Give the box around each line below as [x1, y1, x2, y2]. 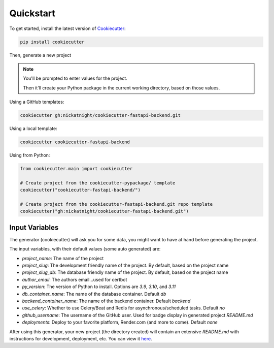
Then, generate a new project [9, 52, 72, 58]
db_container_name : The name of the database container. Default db [22, 291, 166, 297]
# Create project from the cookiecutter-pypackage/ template [20, 180, 176, 185]
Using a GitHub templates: [9, 99, 64, 105]
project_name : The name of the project [22, 255, 104, 261]
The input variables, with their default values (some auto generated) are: [9, 246, 161, 252]
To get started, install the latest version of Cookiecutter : [9, 25, 126, 31]
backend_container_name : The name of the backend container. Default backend [22, 298, 191, 304]
